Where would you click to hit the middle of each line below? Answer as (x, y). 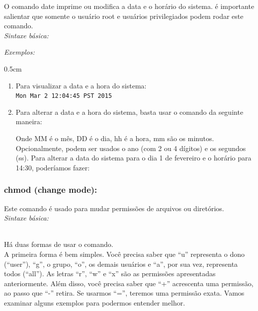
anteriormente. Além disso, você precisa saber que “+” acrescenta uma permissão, (129, 283)
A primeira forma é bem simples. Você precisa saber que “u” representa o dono (124, 254)
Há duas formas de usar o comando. (59, 244)
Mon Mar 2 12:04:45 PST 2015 (64, 96)
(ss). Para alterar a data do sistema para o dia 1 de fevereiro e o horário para (133, 158)
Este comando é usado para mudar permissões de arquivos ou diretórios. (114, 208)
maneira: (29, 121)
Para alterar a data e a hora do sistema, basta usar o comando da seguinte (129, 112)
